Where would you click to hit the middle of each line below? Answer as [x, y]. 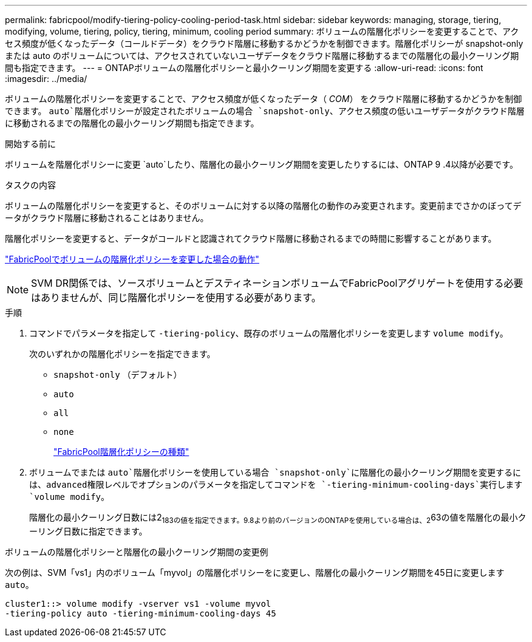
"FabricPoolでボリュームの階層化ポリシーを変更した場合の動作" [132, 259]
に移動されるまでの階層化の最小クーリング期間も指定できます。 [132, 123]
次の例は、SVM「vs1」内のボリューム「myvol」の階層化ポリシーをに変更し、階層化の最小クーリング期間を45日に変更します [255, 572]
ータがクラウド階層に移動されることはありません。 [107, 218]
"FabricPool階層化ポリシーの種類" [121, 452]
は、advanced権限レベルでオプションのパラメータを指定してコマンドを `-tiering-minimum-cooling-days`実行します [276, 485]
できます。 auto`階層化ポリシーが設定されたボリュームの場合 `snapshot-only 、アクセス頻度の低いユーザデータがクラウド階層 [265, 111]
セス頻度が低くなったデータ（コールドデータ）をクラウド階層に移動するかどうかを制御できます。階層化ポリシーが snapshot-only [264, 43]
